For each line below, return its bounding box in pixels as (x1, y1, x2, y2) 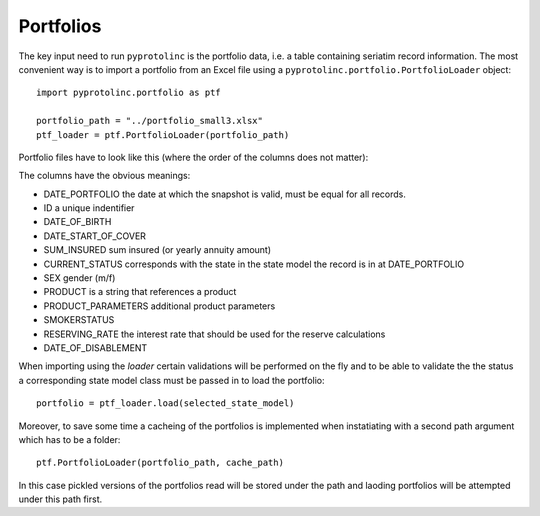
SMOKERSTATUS (43, 314, 115, 326)
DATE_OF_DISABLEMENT (43, 341, 148, 354)
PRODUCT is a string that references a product (43, 286, 237, 298)
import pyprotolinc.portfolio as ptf (36, 87, 222, 99)
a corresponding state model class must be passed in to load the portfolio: (18, 374, 325, 386)
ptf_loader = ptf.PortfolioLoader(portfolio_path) (36, 129, 290, 140)
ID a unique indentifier (43, 202, 135, 214)
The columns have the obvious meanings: (18, 170, 191, 182)
